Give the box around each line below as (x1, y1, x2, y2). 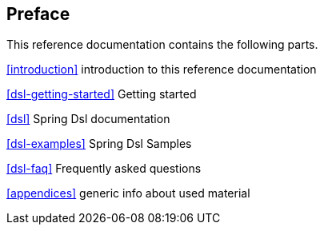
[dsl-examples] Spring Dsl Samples (6, 137, 192, 151)
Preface (6, 4, 70, 24)
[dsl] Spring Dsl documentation (6, 112, 170, 126)
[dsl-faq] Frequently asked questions (6, 161, 202, 176)
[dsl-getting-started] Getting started (6, 87, 197, 102)
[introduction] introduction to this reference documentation (6, 62, 317, 77)
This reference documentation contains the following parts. (6, 38, 318, 52)
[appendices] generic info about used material (6, 186, 250, 201)
